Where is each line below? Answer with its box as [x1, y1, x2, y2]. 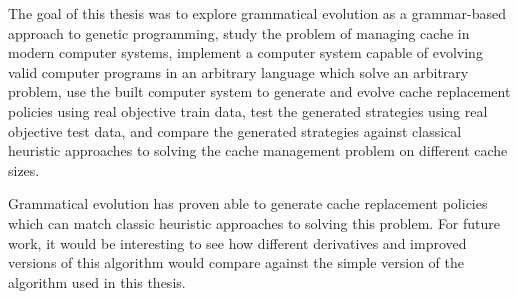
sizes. [8, 159, 40, 180]
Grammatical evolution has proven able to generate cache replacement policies [8, 193, 488, 214]
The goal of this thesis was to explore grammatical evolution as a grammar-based [8, 3, 506, 23]
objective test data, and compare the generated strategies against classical [8, 120, 462, 141]
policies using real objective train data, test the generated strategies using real [8, 100, 488, 121]
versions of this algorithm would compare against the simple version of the [8, 252, 464, 273]
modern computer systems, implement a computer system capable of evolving [8, 42, 483, 63]
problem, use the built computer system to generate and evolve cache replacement [8, 81, 511, 102]
